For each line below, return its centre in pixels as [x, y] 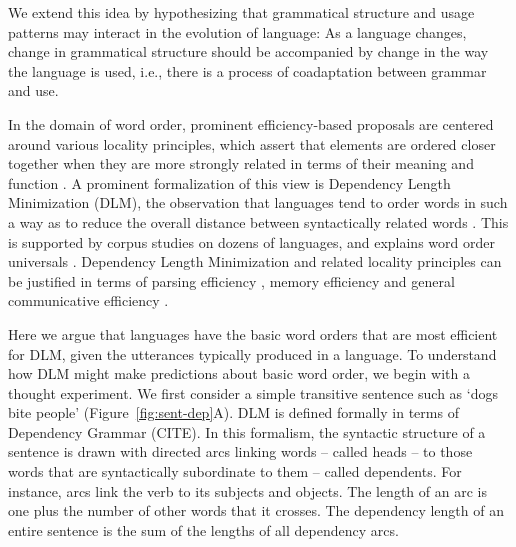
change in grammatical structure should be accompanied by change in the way [248, 51]
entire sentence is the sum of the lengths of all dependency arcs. [203, 529]
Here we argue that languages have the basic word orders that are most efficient [253, 333]
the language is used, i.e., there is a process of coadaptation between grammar [247, 70]
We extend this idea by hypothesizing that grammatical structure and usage [241, 12]
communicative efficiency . [88, 300]
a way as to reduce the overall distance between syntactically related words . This [258, 221]
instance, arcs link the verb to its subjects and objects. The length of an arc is [247, 490]
